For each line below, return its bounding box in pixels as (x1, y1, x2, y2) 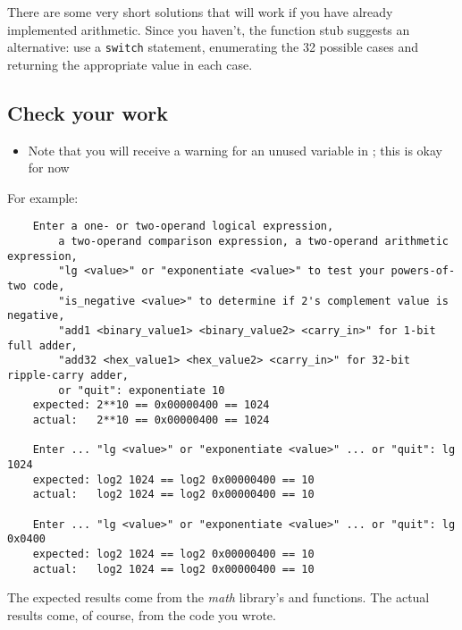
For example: (7, 188, 79, 206)
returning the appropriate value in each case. (7, 55, 253, 73)
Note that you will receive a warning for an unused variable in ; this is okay (28, 140, 442, 159)
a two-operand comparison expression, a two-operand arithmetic (58, 235, 449, 248)
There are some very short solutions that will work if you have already (7, 3, 393, 21)
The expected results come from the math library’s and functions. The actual (7, 588, 430, 607)
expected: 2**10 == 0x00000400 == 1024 (32, 399, 270, 412)
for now (28, 158, 70, 177)
